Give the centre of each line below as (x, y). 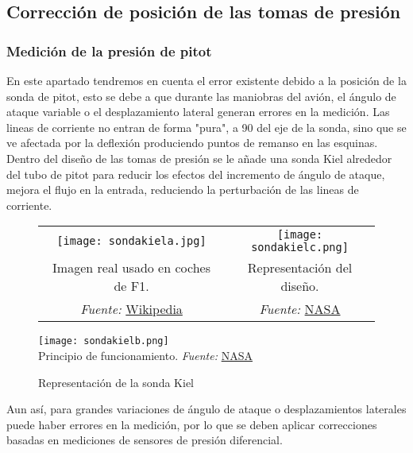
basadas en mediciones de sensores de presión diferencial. (145, 440)
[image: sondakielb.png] (104, 341)
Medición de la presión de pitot (109, 50)
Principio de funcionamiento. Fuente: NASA (145, 355)
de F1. (131, 286)
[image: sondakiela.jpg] (131, 241)
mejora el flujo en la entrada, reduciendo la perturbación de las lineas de (183, 190)
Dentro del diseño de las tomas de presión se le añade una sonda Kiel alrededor (199, 158)
